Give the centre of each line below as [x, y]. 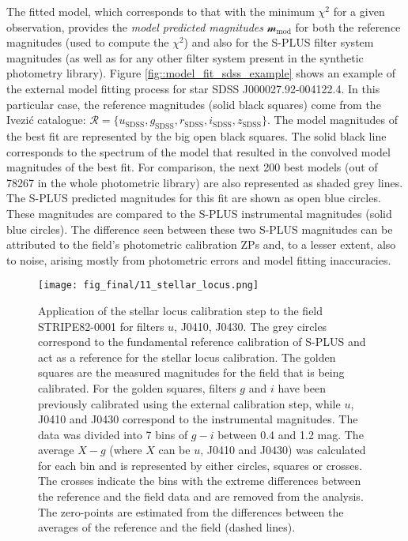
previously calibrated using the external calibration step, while [189, 403]
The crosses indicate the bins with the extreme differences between [200, 481]
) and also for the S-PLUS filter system [279, 42]
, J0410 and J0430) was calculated [283, 450]
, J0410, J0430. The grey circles [251, 326]
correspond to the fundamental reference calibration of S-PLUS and [202, 342]
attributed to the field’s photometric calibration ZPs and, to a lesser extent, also [201, 244]
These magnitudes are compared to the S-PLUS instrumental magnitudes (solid [199, 213]
